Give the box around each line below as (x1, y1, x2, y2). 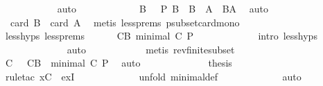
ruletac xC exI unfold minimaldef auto (5, 69, 302, 83)
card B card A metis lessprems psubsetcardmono (10, 15, 240, 29)
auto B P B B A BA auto (57, 1, 268, 15)
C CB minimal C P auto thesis (5, 55, 232, 70)
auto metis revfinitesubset (67, 42, 235, 56)
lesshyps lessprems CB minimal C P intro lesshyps (5, 28, 317, 43)
